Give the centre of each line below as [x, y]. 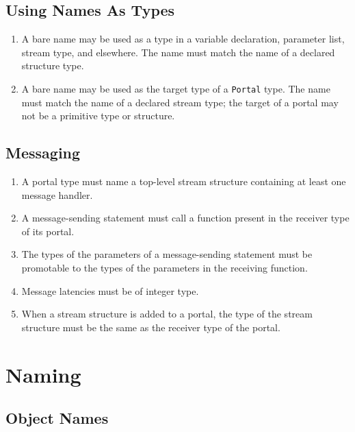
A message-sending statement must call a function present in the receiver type [185, 218]
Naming [43, 374]
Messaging [43, 153]
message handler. [57, 194]
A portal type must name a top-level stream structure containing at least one [184, 181]
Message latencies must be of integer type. [110, 290]
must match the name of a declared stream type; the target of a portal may [180, 102]
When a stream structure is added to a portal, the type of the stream [167, 314]
